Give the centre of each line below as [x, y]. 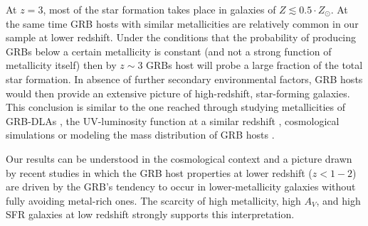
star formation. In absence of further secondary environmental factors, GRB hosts [184, 79]
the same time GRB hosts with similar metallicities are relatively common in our [182, 23]
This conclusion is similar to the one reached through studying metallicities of [175, 107]
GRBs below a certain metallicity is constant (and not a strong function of [169, 51]
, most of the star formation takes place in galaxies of [159, 9]
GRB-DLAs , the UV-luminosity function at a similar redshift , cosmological [173, 120]
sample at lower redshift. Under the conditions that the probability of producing [181, 37]
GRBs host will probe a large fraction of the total [254, 65]
